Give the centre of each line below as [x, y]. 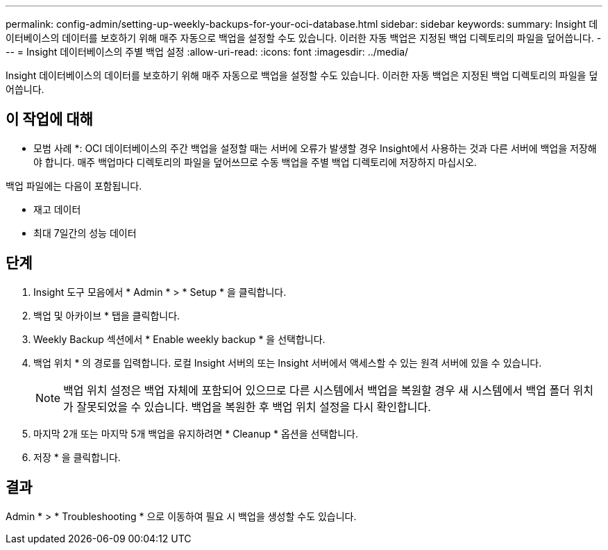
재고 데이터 [57, 209]
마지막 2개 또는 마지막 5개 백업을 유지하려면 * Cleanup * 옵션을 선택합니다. [196, 433]
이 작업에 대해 [49, 119]
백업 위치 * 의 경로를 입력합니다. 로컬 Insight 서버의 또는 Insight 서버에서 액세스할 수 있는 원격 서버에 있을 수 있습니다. [288, 362]
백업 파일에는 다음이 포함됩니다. [74, 185]
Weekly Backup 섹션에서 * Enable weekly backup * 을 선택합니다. [179, 339]
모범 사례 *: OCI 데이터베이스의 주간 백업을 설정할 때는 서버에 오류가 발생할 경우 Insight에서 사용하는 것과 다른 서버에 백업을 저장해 [315, 148]
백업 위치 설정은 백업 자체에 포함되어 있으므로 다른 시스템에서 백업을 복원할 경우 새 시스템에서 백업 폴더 [316, 390]
